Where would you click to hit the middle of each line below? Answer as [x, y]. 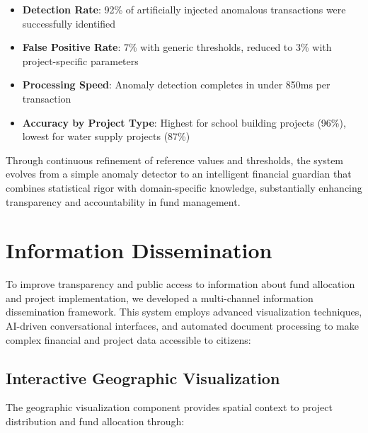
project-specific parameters [80, 60]
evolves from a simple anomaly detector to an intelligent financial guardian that [179, 174]
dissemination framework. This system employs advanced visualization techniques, [184, 312]
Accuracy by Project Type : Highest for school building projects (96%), [184, 122]
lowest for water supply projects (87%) [106, 136]
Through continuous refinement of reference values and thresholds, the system [175, 160]
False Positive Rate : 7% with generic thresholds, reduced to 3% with [177, 47]
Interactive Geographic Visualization [143, 377]
